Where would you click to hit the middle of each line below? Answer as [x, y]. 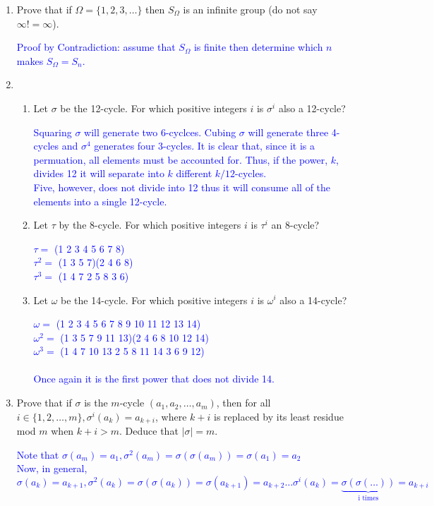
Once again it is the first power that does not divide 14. [154, 379]
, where [171, 416]
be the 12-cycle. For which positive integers [153, 108]
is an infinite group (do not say [250, 9]
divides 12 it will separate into [99, 173]
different [194, 173]
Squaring [53, 132]
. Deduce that [149, 431]
